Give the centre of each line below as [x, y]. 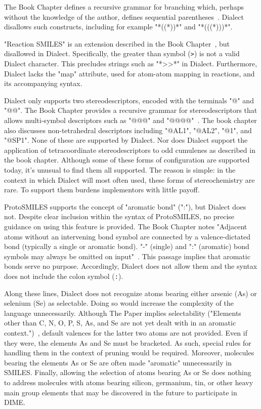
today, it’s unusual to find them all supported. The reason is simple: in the [120, 169]
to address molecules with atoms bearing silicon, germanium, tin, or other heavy [129, 382]
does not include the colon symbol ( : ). [64, 276]
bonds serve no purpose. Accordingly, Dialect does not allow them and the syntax [131, 266]
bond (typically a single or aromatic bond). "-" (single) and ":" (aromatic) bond [127, 246]
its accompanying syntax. [43, 83]
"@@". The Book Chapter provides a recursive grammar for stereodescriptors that [131, 110]
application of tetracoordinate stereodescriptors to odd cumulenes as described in [130, 150]
